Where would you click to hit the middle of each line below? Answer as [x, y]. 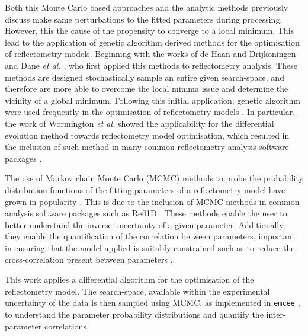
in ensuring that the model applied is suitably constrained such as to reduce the [150, 247]
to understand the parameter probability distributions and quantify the [134, 314]
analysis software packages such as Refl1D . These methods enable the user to [146, 213]
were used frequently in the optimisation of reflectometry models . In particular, [150, 112]
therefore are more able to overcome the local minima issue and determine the [147, 89]
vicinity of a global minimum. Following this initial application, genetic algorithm [153, 100]
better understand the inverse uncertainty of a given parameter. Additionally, [145, 224]
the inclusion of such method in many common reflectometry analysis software [147, 147]
